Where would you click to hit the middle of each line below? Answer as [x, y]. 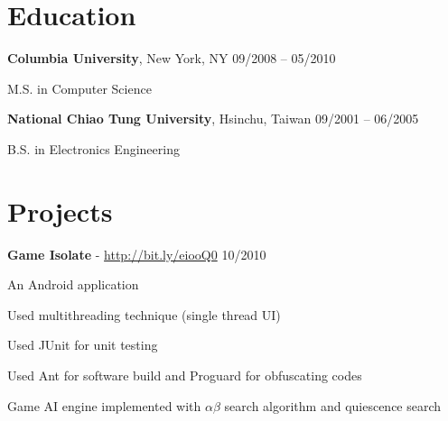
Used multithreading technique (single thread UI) [144, 314]
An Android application [73, 284]
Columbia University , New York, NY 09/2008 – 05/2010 [172, 58]
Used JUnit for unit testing [83, 345]
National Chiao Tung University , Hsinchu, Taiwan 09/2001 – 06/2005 [213, 119]
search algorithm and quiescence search [333, 405]
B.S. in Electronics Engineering [93, 148]
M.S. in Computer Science [79, 88]
